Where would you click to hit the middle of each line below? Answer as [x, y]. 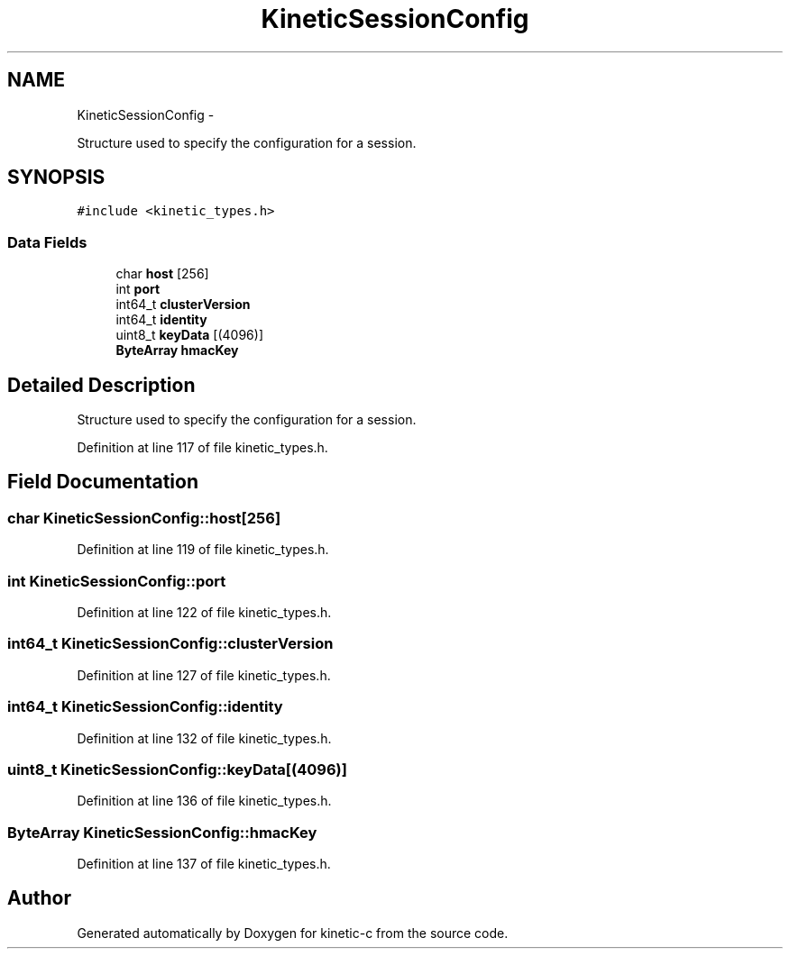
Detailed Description [101, 385]
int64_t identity [161, 320]
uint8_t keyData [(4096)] [190, 335]
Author [39, 898]
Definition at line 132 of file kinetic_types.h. [204, 738]
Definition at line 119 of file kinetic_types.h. [203, 550]
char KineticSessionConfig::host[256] [144, 518]
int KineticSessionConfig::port [117, 581]
